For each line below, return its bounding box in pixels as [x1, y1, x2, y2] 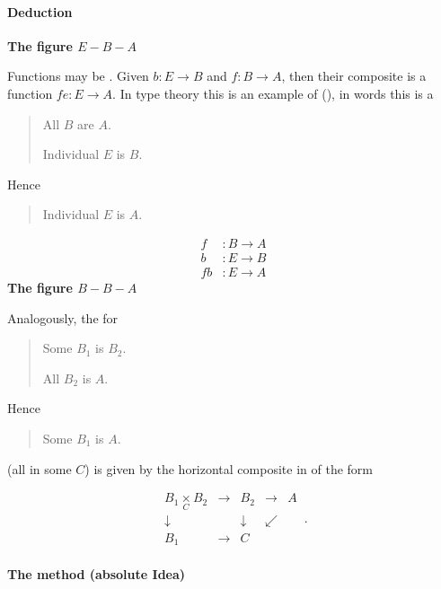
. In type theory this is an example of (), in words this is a [112, 84, 434, 102]
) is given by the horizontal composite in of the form [84, 459, 373, 478]
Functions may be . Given [7, 66, 149, 85]
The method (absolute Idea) [7, 564, 186, 583]
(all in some [7, 459, 72, 478]
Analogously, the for [7, 308, 119, 327]
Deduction [7, 2, 73, 21]
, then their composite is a [281, 66, 427, 85]
